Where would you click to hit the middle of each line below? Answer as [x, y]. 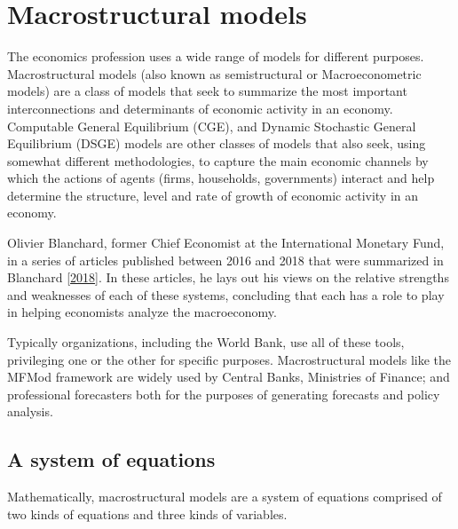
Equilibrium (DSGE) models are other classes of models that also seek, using [217, 143]
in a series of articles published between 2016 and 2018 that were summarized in [225, 260]
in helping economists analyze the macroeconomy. [142, 312]
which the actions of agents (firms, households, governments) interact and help [221, 178]
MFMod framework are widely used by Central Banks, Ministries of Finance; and [229, 377]
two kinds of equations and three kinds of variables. [147, 513]
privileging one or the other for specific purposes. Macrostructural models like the [229, 359]
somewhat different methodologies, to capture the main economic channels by [218, 160]
